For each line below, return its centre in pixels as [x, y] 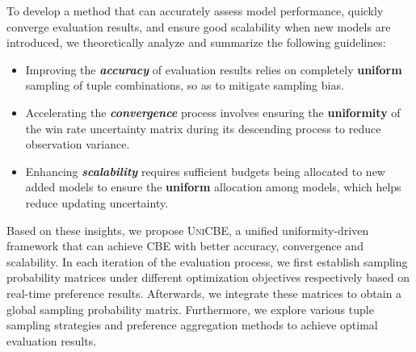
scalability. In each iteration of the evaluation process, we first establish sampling [207, 261]
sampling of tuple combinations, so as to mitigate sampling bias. [185, 85]
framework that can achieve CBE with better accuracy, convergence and [185, 246]
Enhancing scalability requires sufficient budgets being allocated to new [205, 171]
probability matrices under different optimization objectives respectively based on [208, 277]
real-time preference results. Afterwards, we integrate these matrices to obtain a [204, 293]
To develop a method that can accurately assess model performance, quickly [195, 10]
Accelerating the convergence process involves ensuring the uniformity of [213, 112]
